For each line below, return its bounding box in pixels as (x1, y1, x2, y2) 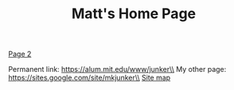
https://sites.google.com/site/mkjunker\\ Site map (8, 73, 171, 83)
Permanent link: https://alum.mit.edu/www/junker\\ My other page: (8, 65, 227, 74)
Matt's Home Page (71, 5, 197, 23)
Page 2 (8, 49, 32, 59)
